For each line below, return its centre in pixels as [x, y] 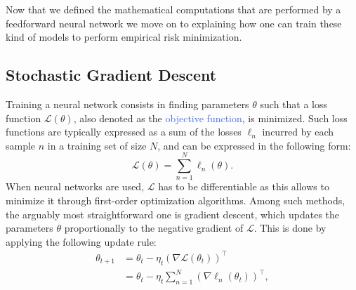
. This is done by [290, 228]
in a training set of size [97, 145]
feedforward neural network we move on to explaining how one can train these [174, 23]
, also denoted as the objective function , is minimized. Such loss [210, 118]
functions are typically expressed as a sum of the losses [124, 132]
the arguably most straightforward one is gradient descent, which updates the [173, 214]
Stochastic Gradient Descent [111, 75]
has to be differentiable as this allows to [244, 186]
